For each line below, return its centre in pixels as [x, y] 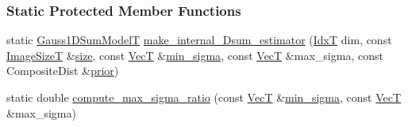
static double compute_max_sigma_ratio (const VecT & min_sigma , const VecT [204, 97]
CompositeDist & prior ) [63, 71]
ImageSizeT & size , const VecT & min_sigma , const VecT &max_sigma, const [195, 55]
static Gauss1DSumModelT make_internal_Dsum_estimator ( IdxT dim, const [199, 40]
